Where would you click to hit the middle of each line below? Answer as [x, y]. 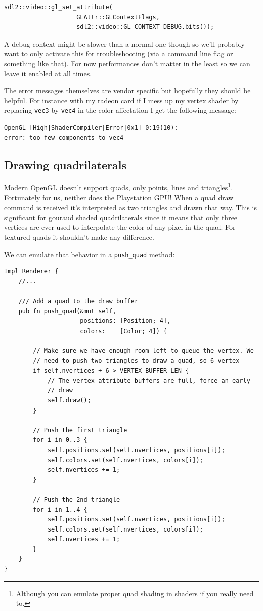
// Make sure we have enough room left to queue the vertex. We [143, 351]
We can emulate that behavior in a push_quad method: [90, 254]
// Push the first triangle [80, 430]
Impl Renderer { [31, 272]
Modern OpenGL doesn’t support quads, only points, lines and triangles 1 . [119, 187]
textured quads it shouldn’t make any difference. [79, 237]
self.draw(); [69, 400]
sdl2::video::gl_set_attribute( [58, 7]
